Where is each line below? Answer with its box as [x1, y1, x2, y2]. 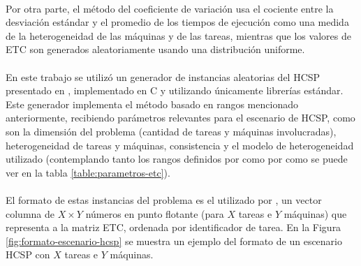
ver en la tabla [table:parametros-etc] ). [6, 165, 170, 179]
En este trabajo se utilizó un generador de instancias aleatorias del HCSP [6, 69, 321, 84]
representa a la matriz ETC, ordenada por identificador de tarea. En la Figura [6, 220, 341, 235]
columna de [6, 206, 54, 221]
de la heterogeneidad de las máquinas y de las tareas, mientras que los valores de [6, 28, 351, 43]
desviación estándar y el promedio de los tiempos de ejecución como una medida [6, 15, 349, 29]
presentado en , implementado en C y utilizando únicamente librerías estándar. [6, 83, 344, 98]
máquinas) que [283, 206, 347, 221]
